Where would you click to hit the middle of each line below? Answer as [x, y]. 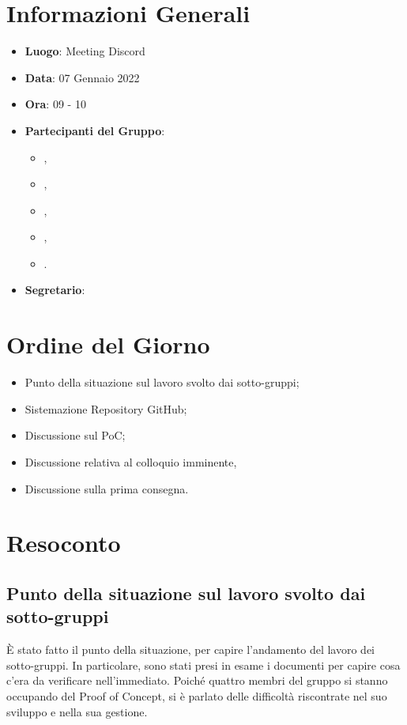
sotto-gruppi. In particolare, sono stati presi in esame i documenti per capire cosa [203, 665]
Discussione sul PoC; [75, 435]
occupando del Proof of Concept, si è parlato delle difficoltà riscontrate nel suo [197, 695]
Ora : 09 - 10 [55, 104]
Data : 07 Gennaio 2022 [82, 77]
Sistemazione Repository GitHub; [106, 408]
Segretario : [55, 290]
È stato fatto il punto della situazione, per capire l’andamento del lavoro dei [190, 649]
